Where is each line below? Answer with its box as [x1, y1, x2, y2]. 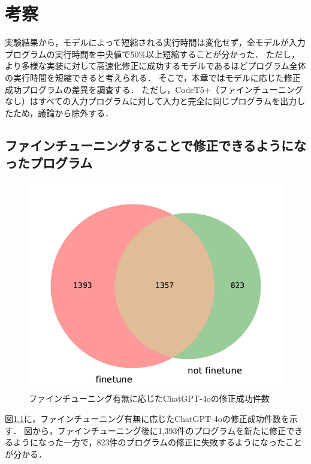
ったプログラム [5, 153, 93, 172]
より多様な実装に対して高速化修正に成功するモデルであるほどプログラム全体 [5, 59, 306, 72]
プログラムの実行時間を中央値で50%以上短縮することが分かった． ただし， [5, 47, 300, 60]
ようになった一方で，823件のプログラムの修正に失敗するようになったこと [13, 436, 303, 448]
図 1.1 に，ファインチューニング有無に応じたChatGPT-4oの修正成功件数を [5, 412, 289, 424]
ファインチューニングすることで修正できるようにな [5, 135, 306, 154]
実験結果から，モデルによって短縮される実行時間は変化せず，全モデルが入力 [5, 36, 306, 49]
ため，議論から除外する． [13, 106, 114, 119]
